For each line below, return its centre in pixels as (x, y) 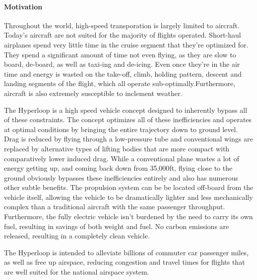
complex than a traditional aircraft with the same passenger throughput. (115, 207)
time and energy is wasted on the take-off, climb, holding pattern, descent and (123, 73)
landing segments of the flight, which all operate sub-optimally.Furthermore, (120, 83)
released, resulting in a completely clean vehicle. (77, 236)
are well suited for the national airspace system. (77, 272)
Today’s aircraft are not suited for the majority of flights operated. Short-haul (123, 35)
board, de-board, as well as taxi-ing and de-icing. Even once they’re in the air (122, 64)
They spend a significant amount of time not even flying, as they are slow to (120, 54)
